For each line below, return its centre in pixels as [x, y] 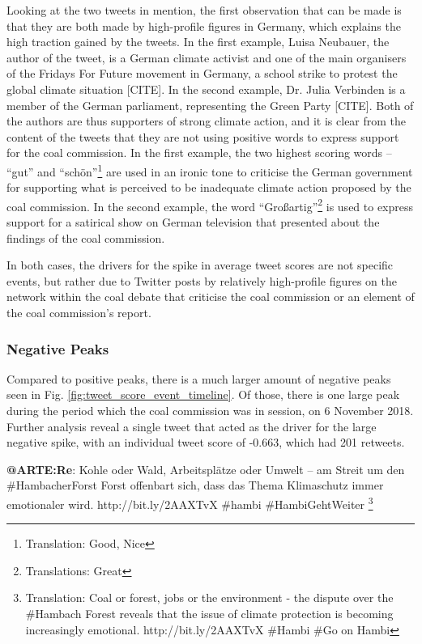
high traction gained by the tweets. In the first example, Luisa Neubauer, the [198, 42]
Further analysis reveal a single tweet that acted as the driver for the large [192, 426]
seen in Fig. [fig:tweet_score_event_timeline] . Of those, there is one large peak [203, 394]
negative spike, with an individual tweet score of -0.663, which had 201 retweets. [206, 442]
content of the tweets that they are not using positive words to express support [203, 136]
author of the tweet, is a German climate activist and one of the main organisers [207, 57]
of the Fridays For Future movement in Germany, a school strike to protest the [202, 73]
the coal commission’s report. [79, 312]
